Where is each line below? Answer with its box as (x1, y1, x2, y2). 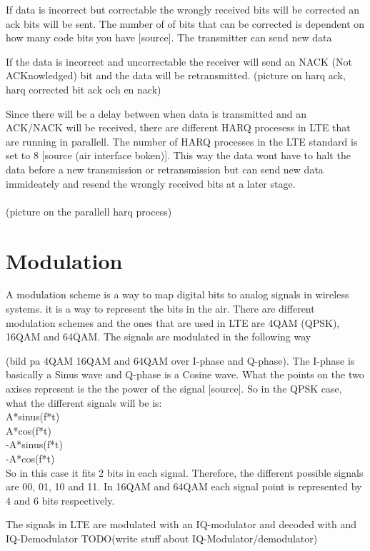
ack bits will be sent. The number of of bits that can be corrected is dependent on (6, 16, 365, 31)
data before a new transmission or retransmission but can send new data (6, 161, 324, 176)
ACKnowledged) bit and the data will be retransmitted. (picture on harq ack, (6, 68, 346, 83)
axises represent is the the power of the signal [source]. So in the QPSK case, (6, 381, 342, 395)
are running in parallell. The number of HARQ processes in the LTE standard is (6, 133, 358, 148)
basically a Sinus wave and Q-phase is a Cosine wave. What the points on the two (6, 367, 364, 382)
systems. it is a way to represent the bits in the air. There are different (6, 301, 315, 316)
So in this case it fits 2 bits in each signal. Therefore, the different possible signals (6, 465, 364, 480)
